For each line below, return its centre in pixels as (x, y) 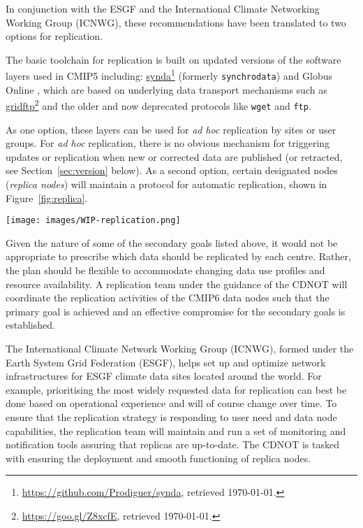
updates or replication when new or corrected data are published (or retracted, (174, 156)
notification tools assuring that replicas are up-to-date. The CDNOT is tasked (172, 444)
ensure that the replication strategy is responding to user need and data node (171, 416)
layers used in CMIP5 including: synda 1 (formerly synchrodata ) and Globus (169, 75)
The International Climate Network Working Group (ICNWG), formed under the (180, 348)
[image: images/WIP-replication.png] (93, 221)
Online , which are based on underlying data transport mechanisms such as (166, 89)
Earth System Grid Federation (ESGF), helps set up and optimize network (166, 362)
